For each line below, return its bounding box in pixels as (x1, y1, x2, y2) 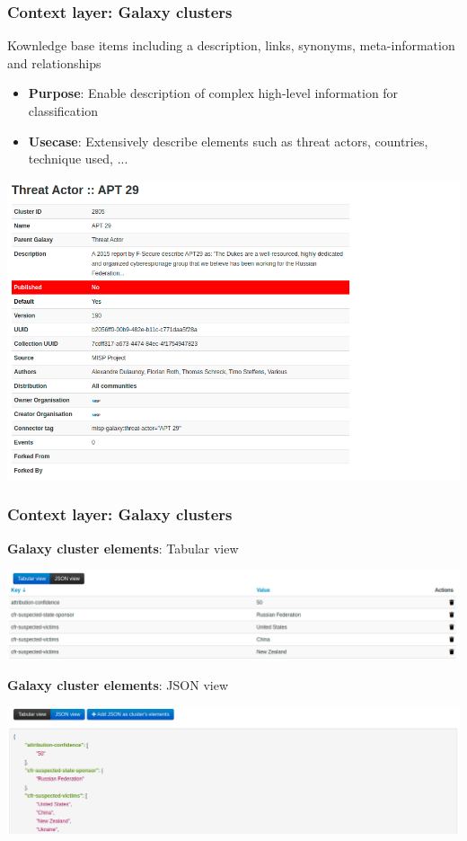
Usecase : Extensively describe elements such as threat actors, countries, (28, 131, 428, 150)
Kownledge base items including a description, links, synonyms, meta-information (7, 36, 455, 55)
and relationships (7, 53, 101, 72)
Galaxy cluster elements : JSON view (7, 676, 229, 695)
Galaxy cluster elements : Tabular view (7, 538, 239, 557)
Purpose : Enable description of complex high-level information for (28, 84, 399, 102)
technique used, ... (28, 149, 128, 168)
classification (28, 102, 98, 120)
